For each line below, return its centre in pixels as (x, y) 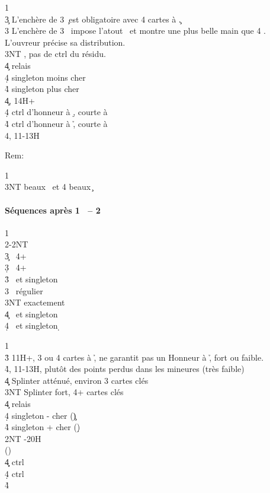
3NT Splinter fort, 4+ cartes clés (64, 392)
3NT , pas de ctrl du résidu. (55, 54)
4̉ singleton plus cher (42, 89)
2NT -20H (23, 438)
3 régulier (24, 290)
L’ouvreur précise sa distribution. (65, 42)
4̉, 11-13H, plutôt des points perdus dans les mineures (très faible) (125, 369)
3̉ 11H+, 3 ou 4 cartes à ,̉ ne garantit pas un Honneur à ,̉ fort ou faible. (134, 357)
